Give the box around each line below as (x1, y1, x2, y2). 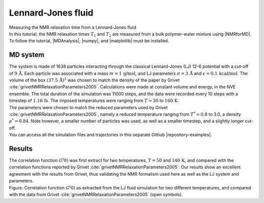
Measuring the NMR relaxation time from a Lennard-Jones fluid (9, 24, 136, 30)
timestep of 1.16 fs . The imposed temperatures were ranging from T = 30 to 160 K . (9, 98, 179, 103)
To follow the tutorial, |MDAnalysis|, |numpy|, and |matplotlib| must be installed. (9, 38, 169, 44)
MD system (9, 51, 45, 59)
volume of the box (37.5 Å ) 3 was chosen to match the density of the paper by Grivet (9, 77, 180, 83)
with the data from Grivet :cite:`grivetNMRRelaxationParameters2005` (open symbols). (9, 192, 183, 197)
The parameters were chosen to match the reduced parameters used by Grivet (9, 104, 168, 110)
